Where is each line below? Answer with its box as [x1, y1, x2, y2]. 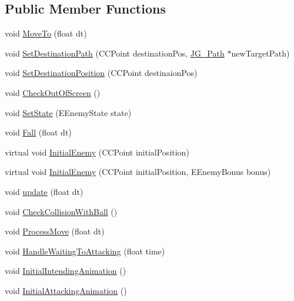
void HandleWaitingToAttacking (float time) [5, 244, 165, 257]
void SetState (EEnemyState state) [5, 106, 132, 118]
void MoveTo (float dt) [5, 27, 87, 39]
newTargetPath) [231, 47, 290, 59]
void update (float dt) [5, 185, 83, 197]
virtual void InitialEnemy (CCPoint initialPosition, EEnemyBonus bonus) [5, 166, 271, 178]
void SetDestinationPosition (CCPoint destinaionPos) [5, 67, 198, 79]
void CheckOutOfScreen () [5, 86, 101, 98]
